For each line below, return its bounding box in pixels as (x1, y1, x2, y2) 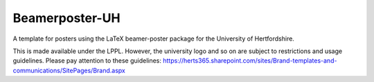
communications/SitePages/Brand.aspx (12, 66, 126, 74)
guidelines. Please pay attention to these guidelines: (12, 57, 162, 65)
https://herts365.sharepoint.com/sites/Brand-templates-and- (163, 57, 337, 65)
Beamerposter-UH (12, 10, 121, 25)
